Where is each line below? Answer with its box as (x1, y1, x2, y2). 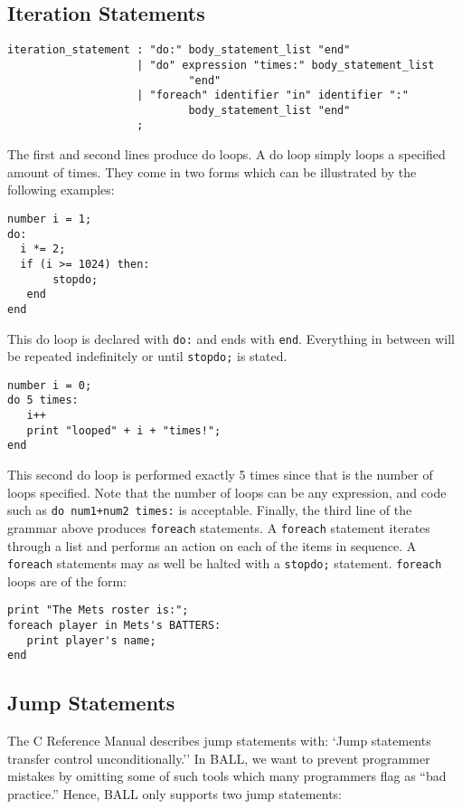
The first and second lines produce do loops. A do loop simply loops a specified (7, 145, 446, 164)
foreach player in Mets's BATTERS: (7, 619, 222, 633)
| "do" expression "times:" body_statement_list (137, 58, 435, 71)
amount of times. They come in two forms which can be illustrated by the (7, 162, 417, 181)
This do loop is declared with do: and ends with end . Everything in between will (7, 328, 455, 347)
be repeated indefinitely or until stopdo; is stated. (7, 347, 288, 366)
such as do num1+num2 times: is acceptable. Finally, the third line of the (7, 500, 412, 519)
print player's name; (26, 633, 156, 647)
